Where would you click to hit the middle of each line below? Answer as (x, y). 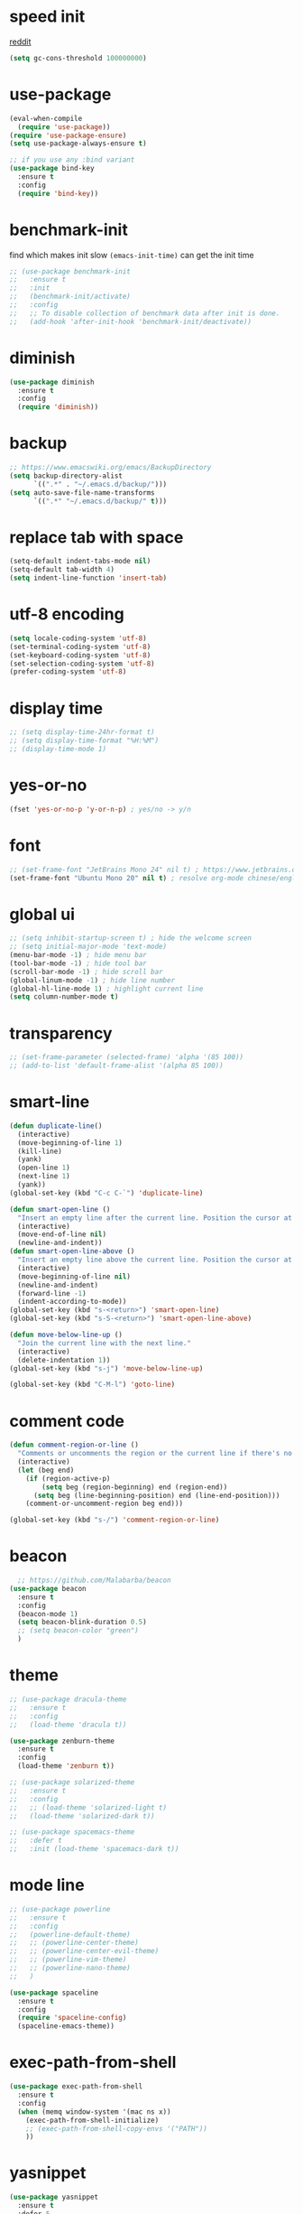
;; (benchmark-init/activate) (70, 297)
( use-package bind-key (52, 169)
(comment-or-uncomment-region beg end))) (104, 1504)
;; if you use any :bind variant (72, 160)
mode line (47, 1885)
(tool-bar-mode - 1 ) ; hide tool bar (78, 963)
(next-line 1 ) (44, 1177)
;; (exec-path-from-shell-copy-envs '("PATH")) (116, 2128)
